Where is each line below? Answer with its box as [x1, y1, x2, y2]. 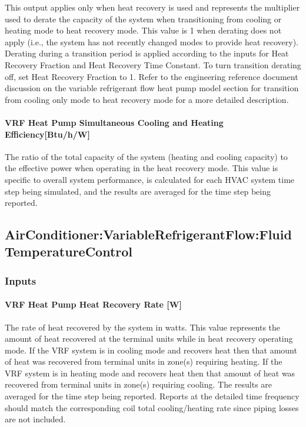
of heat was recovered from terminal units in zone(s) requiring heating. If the [5, 355, 282, 368]
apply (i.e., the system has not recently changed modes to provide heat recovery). [5, 35, 298, 48]
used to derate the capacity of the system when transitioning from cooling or [5, 12, 282, 25]
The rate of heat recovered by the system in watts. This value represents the [5, 321, 281, 333]
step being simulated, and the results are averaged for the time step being [5, 185, 271, 197]
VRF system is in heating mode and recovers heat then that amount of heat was [5, 366, 295, 379]
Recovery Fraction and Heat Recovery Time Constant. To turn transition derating [5, 58, 301, 71]
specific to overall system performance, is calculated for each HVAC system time [5, 173, 295, 185]
